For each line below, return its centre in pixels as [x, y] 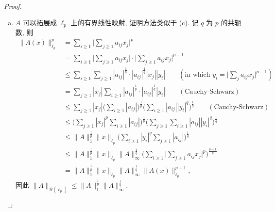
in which [198, 75]
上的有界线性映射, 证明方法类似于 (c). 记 [135, 22]
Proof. [13, 6]
